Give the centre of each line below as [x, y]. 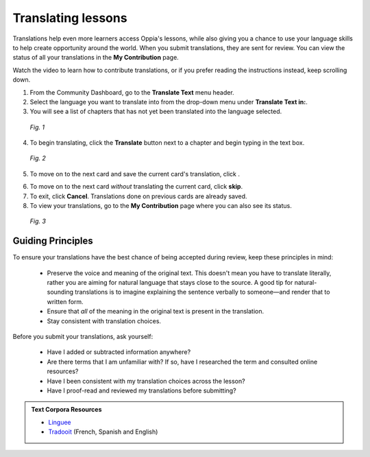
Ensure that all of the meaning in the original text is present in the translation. [155, 312]
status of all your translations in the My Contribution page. [96, 58]
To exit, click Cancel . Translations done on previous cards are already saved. [138, 196]
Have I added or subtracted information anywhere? [119, 352]
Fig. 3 [38, 221]
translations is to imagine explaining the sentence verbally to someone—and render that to [202, 292]
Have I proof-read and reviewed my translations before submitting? [141, 390]
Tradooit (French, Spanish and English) [103, 432]
